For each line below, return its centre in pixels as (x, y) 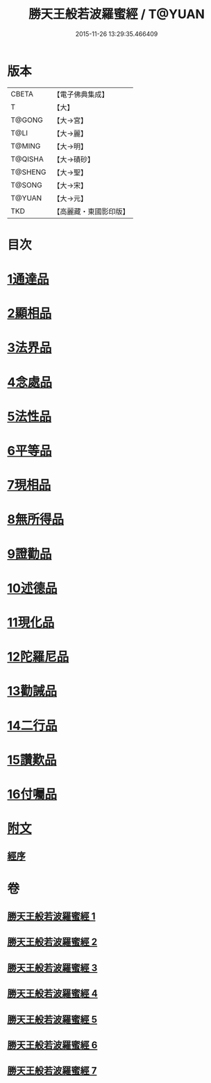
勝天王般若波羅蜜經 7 (52, 1071)
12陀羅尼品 (38, 657)
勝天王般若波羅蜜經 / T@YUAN (117, 14)
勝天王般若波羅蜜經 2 (52, 942)
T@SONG (27, 185)
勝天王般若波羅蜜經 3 (52, 967)
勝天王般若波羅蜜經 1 (51, 916)
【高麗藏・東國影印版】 (91, 211)
